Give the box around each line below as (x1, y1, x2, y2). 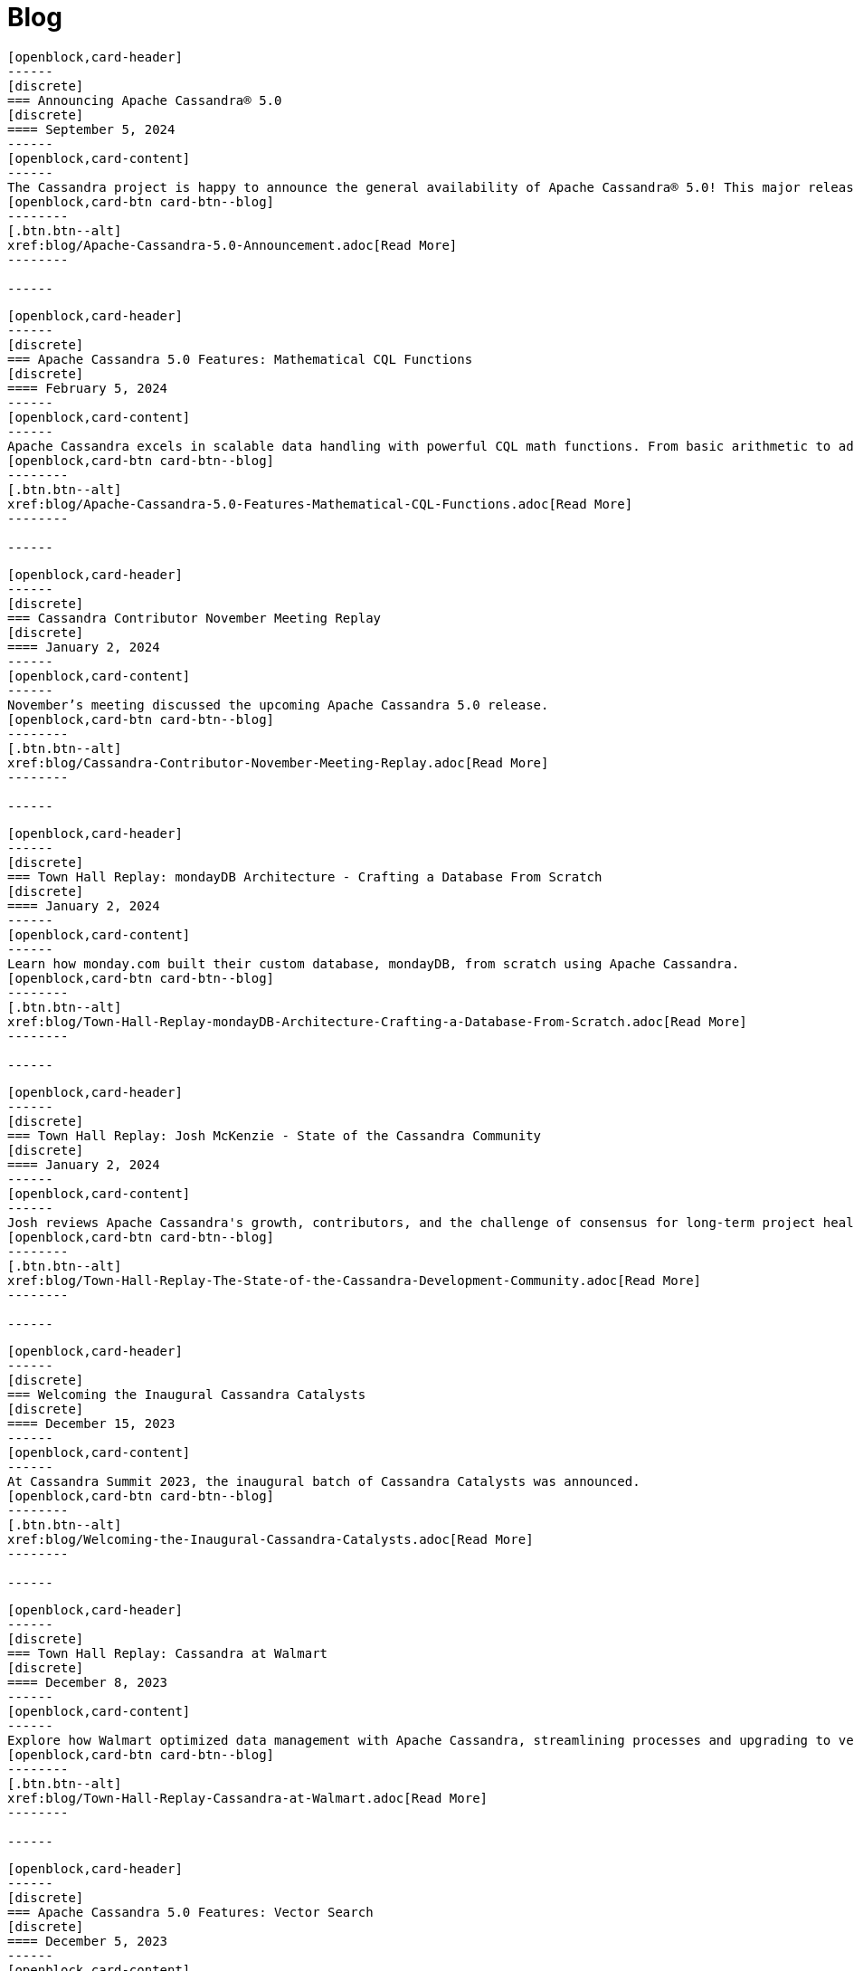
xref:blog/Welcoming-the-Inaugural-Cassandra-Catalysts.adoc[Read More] (7, 1531, 534, 1547)
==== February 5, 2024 (7, 380, 168, 395)
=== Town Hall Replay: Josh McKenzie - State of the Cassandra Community (7, 1128, 542, 1143)
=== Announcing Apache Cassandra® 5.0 (7, 92, 282, 108)
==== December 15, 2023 (7, 1415, 176, 1431)
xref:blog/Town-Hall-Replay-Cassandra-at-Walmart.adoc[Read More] (7, 1790, 489, 1805)
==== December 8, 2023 (7, 1674, 168, 1690)
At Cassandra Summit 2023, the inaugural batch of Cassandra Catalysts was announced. (7, 1473, 640, 1489)
